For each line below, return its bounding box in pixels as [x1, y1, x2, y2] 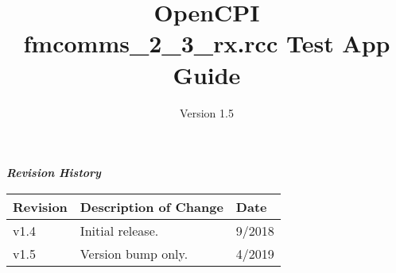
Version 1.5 [180, 104, 234, 121]
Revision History [6, 164, 101, 181]
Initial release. [80, 221, 159, 240]
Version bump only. [80, 244, 188, 263]
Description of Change [80, 197, 223, 216]
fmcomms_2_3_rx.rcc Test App [23, 27, 390, 60]
